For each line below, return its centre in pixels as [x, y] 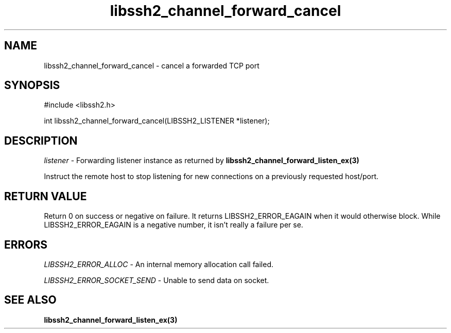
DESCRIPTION [41, 141]
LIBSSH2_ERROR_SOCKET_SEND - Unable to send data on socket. [157, 280]
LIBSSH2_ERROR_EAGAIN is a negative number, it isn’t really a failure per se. [174, 225]
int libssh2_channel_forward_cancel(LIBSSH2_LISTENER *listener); [157, 121]
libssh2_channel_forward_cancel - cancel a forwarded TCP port [152, 65]
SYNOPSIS [32, 85]
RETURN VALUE [46, 196]
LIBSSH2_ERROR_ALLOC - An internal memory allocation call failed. [159, 264]
